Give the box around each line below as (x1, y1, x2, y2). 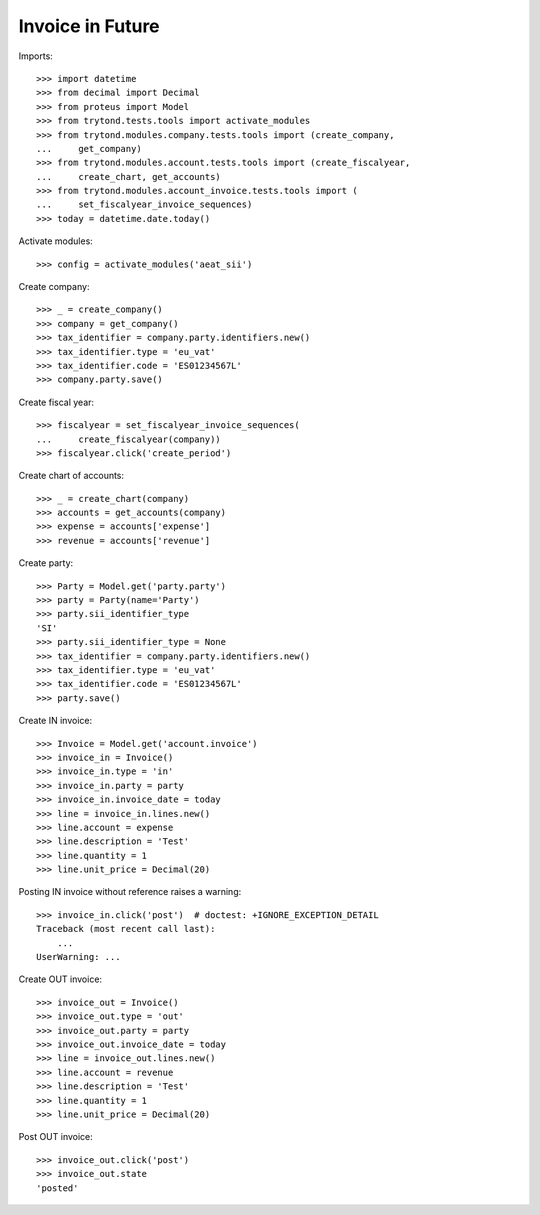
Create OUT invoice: (18, 973, 103, 985)
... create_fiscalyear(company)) (36, 433, 222, 445)
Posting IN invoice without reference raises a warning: (18, 886, 242, 898)
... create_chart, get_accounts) (36, 171, 222, 182)
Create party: (18, 557, 74, 569)
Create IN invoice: (18, 715, 93, 727)
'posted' (36, 1182, 79, 1194)
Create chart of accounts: (18, 470, 125, 482)
